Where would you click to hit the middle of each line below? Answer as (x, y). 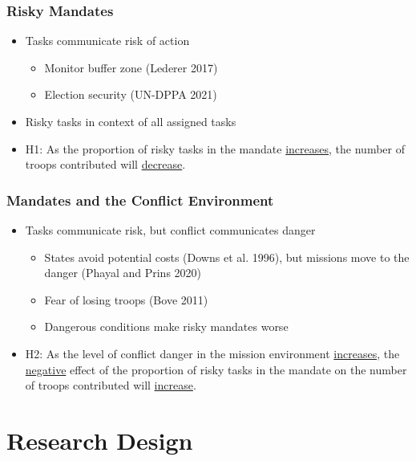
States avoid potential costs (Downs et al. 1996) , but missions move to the (227, 257)
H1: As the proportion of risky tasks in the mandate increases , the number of (215, 148)
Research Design (100, 440)
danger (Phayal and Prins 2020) (123, 273)
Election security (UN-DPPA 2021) (131, 94)
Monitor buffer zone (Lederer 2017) (131, 67)
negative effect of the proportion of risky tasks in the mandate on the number (216, 369)
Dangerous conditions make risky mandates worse (166, 326)
